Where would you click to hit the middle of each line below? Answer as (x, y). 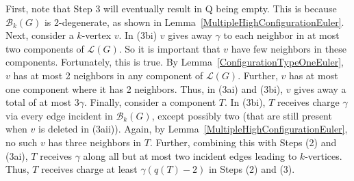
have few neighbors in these (289, 48)
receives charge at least (89, 169)
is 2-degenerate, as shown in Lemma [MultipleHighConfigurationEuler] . (194, 22)
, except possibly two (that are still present (242, 115)
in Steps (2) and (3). (252, 169)
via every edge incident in (59, 115)
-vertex (97, 35)
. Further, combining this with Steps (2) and (243, 142)
